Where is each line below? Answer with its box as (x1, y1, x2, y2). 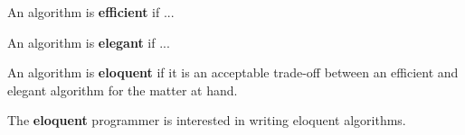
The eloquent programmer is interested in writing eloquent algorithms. (7, 111, 406, 130)
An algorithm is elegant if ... (7, 32, 170, 51)
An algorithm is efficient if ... (7, 3, 175, 21)
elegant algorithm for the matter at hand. (7, 80, 238, 99)
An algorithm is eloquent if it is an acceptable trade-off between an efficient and (7, 63, 459, 82)
